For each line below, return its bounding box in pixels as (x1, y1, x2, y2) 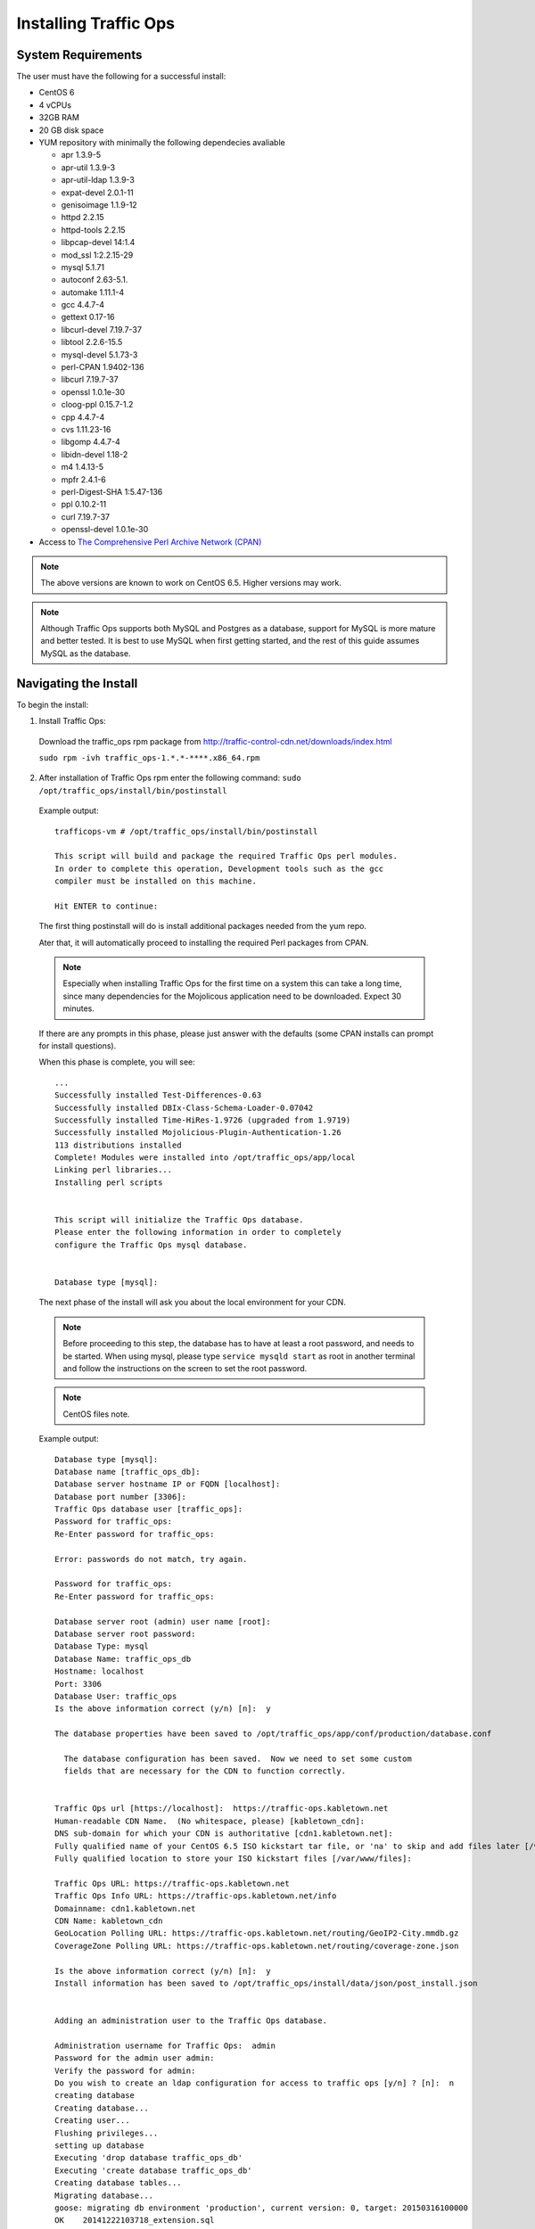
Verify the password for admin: (54, 2065, 196, 2076)
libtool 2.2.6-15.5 (61, 337, 123, 348)
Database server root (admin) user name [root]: (54, 1616, 271, 1626)
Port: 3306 (54, 1679, 103, 1689)
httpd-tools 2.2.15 (61, 224, 126, 235)
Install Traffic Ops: (38, 716, 106, 727)
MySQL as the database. (40, 647, 131, 659)
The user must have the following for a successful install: (16, 71, 226, 82)
